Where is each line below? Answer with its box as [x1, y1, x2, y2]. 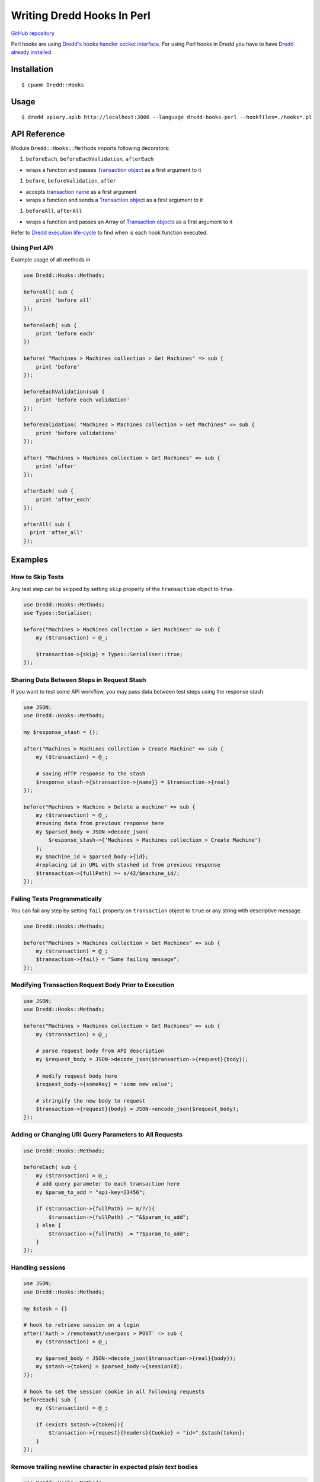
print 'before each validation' [36, 397, 130, 403]
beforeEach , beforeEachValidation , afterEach [25, 155, 154, 162]
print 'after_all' [30, 529, 83, 536]
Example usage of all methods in [11, 256, 91, 263]
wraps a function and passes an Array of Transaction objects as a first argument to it [25, 218, 233, 225]
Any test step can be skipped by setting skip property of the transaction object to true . [11, 585, 234, 592]
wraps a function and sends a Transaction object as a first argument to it [25, 196, 203, 203]
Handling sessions [11, 1263, 66, 1272]
